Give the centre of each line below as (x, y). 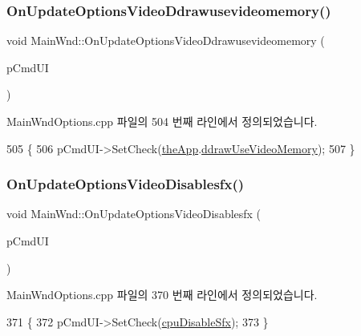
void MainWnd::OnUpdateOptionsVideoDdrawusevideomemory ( (166, 40)
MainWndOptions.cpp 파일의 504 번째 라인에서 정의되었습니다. (162, 121)
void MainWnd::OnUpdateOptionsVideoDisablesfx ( (134, 214)
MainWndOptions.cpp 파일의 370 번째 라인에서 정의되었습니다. (162, 295)
